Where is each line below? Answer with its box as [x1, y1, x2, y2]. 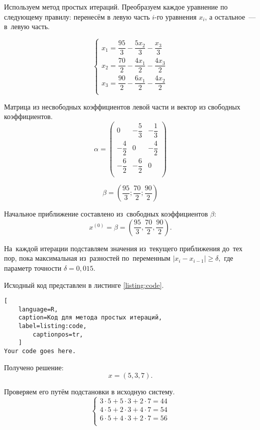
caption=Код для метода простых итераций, [18, 314, 162, 321]
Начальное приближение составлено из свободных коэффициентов [4, 208, 208, 219]
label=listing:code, [18, 322, 87, 330]
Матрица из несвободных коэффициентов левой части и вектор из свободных [4, 101, 240, 112]
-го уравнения [154, 11, 197, 22]
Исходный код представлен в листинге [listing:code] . [4, 279, 164, 290]
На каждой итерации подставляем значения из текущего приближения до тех [4, 243, 243, 253]
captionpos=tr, [33, 331, 83, 338]
